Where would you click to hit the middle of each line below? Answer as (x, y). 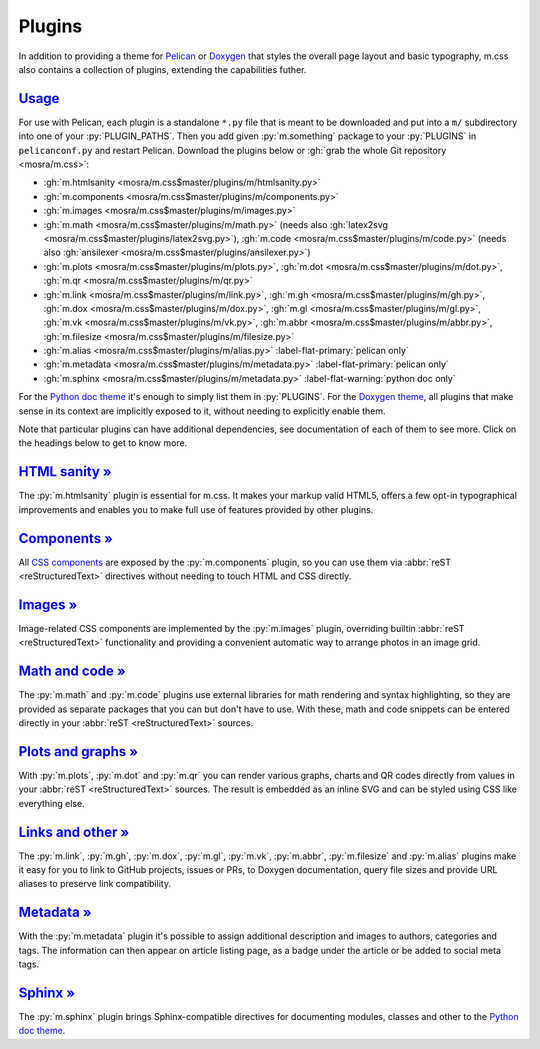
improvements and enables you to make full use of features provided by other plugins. (196, 509)
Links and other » (74, 831)
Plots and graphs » (78, 751)
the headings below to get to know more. (103, 443)
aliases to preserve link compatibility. (95, 884)
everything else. (51, 803)
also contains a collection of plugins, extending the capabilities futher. (162, 69)
